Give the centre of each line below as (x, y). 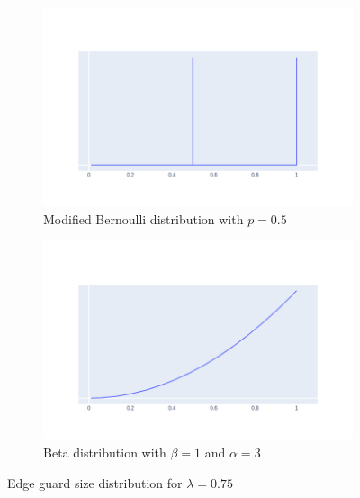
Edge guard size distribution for (95, 482)
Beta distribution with (105, 453)
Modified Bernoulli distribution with (144, 218)
